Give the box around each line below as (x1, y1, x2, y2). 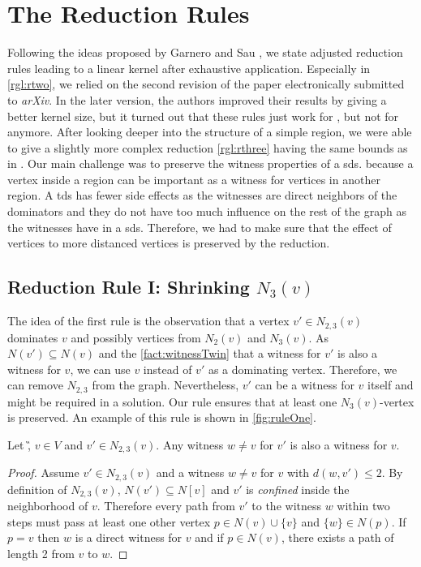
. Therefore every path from (97, 497, 235, 514)
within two (337, 497, 390, 514)
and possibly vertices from (71, 329, 201, 346)
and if (195, 529, 224, 546)
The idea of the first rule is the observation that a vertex (7, 312, 290, 329)
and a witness (156, 464, 225, 481)
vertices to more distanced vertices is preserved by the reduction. (7, 234, 330, 251)
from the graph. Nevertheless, (92, 376, 239, 393)
